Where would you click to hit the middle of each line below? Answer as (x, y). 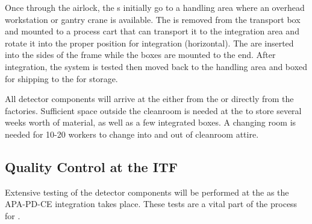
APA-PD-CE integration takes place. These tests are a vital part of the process (151, 204)
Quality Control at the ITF (91, 166)
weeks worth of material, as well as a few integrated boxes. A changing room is (151, 122)
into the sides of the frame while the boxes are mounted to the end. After (140, 55)
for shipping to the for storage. (61, 78)
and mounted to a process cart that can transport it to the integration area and (152, 31)
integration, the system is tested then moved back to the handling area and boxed (156, 66)
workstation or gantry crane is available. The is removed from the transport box (153, 19)
